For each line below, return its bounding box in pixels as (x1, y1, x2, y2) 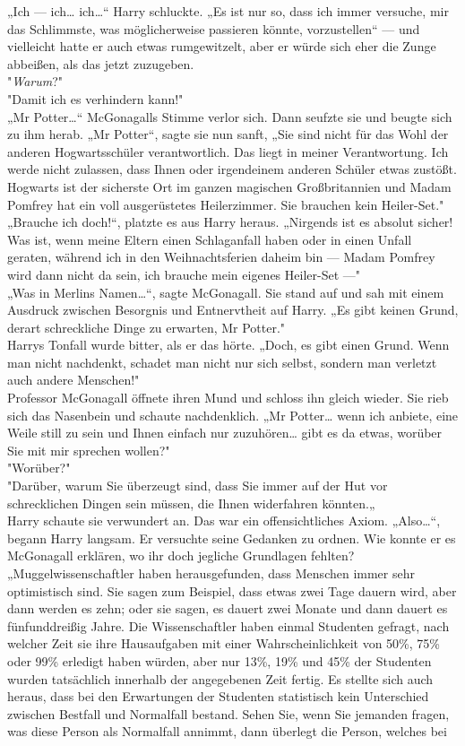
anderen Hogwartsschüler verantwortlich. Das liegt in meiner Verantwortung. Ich (7, 142, 449, 160)
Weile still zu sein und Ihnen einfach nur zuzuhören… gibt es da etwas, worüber (7, 423, 443, 442)
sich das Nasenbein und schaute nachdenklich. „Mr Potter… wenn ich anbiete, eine (7, 405, 459, 424)
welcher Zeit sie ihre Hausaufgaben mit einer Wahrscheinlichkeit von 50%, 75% (7, 634, 440, 653)
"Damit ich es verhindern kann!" (7, 89, 184, 108)
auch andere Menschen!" (7, 370, 140, 389)
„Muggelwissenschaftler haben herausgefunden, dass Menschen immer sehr (7, 564, 415, 582)
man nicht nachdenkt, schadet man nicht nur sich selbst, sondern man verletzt (7, 352, 437, 371)
